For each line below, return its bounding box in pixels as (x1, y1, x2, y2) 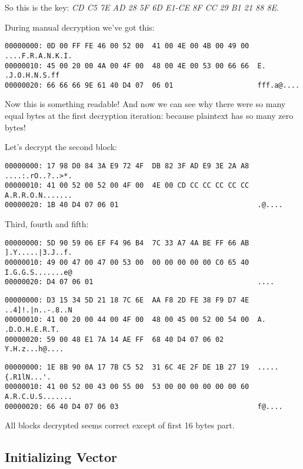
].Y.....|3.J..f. (5, 248, 72, 257)
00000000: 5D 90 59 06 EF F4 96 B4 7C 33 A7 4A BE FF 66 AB (5, 238, 249, 247)
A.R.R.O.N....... (5, 191, 72, 199)
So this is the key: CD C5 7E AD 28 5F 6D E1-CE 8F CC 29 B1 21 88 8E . (5, 1, 279, 13)
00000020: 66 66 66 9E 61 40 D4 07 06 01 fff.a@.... (5, 81, 300, 89)
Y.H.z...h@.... (5, 345, 64, 354)
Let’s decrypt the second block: (5, 141, 117, 153)
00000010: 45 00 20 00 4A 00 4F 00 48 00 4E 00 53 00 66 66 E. (5, 61, 266, 70)
